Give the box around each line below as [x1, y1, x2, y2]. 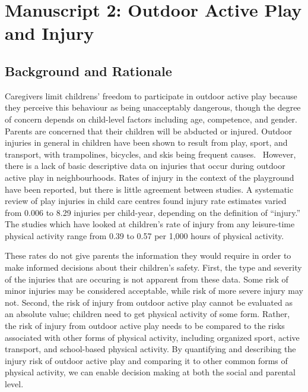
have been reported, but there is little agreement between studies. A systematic [5, 183, 294, 195]
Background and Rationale [5, 61, 172, 80]
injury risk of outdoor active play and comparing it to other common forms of [5, 354, 288, 366]
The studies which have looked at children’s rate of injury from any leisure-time [5, 218, 295, 230]
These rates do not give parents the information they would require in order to [5, 249, 291, 262]
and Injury [5, 21, 94, 45]
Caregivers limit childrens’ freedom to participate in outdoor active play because [5, 89, 297, 102]
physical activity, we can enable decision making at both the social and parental [5, 366, 296, 378]
